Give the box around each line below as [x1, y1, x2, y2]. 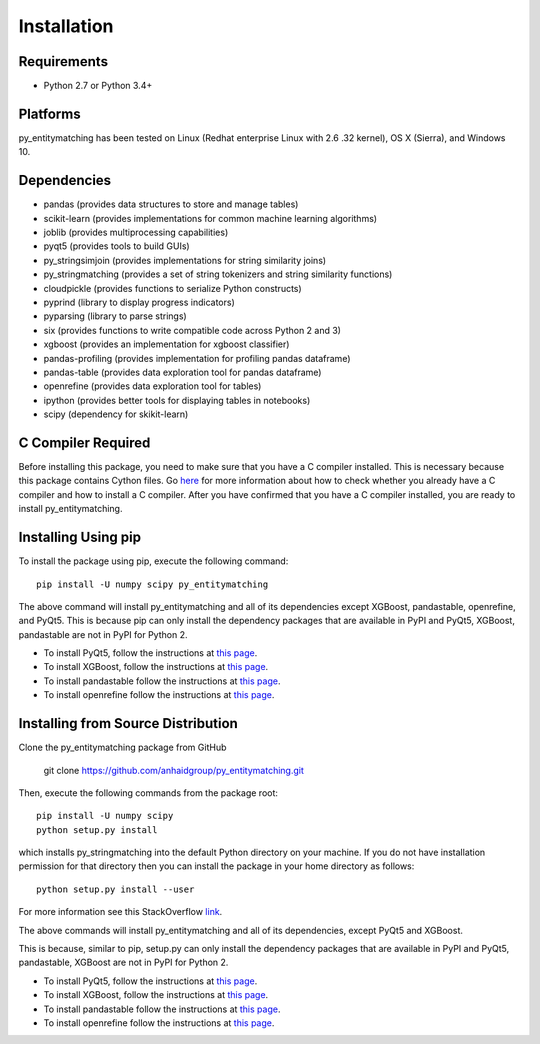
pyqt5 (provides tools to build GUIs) [43, 240, 190, 252]
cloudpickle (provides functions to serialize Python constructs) [43, 282, 302, 294]
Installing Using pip [18, 529, 142, 546]
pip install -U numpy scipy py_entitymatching [36, 578, 269, 590]
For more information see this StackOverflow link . [18, 906, 223, 918]
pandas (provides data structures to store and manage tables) [43, 198, 299, 210]
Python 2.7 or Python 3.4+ [43, 80, 153, 92]
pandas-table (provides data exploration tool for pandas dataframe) [43, 366, 322, 378]
